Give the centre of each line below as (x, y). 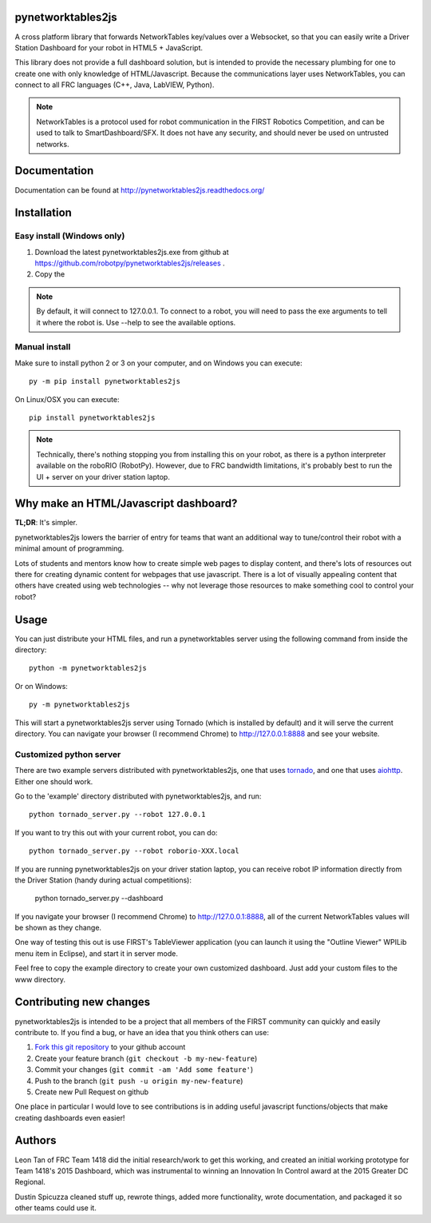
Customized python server (68, 754)
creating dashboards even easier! (70, 1117)
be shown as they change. (58, 928)
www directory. (40, 979)
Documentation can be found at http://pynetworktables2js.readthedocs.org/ (140, 190)
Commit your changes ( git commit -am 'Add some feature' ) (144, 1070)
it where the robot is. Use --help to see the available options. (136, 322)
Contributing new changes (83, 1002)
